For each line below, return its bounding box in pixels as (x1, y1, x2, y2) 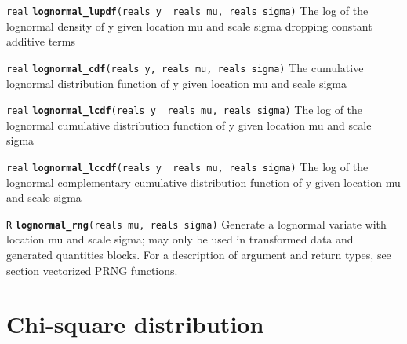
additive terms (6, 33, 76, 49)
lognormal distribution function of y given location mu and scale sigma (6, 75, 347, 91)
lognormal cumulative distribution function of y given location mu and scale (6, 116, 372, 133)
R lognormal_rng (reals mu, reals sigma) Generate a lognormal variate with (6, 215, 387, 232)
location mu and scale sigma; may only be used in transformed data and (6, 231, 354, 247)
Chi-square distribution (6, 308, 264, 340)
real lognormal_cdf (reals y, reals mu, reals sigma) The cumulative (6, 59, 364, 75)
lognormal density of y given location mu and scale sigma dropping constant (6, 17, 372, 34)
